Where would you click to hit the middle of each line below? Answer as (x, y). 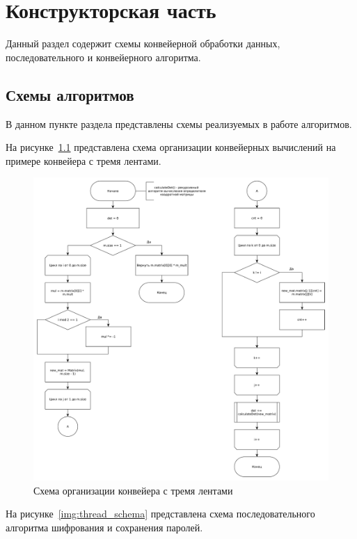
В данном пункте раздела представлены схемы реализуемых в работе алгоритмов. (179, 123)
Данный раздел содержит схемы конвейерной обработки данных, (143, 43)
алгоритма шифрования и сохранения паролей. (104, 527)
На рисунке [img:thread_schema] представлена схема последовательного (160, 514)
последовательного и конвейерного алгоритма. (103, 57)
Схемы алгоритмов (70, 94)
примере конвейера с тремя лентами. (84, 160)
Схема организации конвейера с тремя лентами (133, 490)
